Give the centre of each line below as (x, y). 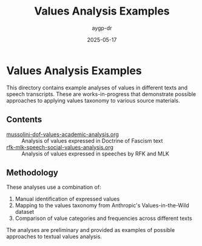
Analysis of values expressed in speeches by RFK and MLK (96, 154)
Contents (24, 120)
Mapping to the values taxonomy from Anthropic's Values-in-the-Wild (102, 205)
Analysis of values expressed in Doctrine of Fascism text (92, 140)
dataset (25, 212)
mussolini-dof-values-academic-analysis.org (63, 134)
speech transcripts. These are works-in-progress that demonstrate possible (101, 94)
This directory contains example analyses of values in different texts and (97, 87)
